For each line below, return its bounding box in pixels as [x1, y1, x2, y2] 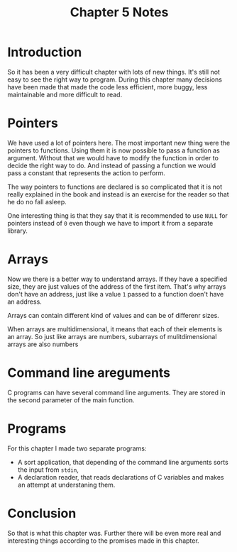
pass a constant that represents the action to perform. [7, 168, 165, 177]
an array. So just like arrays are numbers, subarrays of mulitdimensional [7, 332, 217, 341]
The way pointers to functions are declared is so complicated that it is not [7, 182, 222, 191]
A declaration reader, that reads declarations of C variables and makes [17, 473, 224, 481]
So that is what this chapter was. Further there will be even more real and [7, 529, 221, 537]
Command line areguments [7, 365, 171, 380]
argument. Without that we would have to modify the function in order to [7, 153, 219, 162]
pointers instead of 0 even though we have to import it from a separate [7, 219, 214, 227]
